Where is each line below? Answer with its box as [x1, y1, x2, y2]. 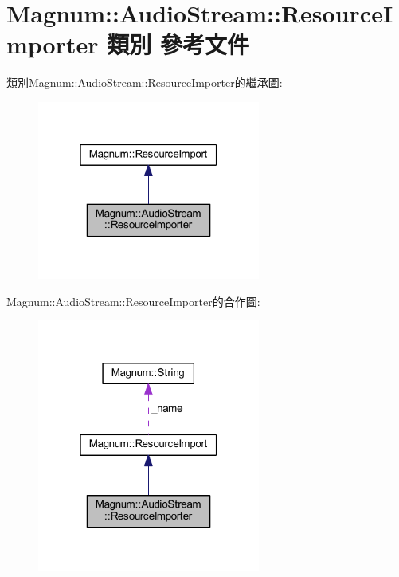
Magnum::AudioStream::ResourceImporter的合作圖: [6, 292, 260, 309]
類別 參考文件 [107, 28, 249, 61]
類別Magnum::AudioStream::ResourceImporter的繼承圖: [6, 74, 283, 91]
